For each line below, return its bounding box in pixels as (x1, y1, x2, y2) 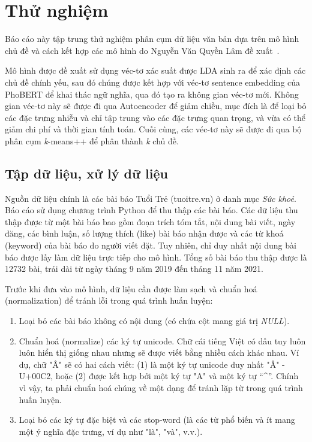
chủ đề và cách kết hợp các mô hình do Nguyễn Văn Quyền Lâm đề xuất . (5, 44, 280, 56)
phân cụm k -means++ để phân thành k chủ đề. (5, 134, 179, 147)
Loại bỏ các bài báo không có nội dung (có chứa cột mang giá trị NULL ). (19, 314, 290, 327)
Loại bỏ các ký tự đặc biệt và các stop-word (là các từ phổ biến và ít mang (19, 413, 295, 426)
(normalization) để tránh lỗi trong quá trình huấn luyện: (5, 294, 213, 307)
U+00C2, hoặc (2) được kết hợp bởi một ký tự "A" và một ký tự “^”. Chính (19, 370, 299, 382)
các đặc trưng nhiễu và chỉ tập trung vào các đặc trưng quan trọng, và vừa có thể (5, 111, 306, 123)
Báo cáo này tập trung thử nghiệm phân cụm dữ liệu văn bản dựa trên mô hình (5, 32, 299, 45)
